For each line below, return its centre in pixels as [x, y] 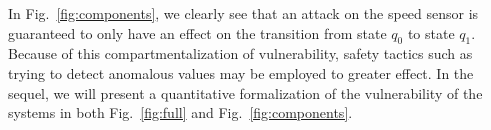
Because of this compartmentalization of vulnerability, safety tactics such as [240, 53]
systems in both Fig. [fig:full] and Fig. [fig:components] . [180, 112]
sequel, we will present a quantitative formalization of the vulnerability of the [245, 92]
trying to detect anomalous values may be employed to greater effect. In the [241, 72]
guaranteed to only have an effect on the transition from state [197, 32]
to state [431, 32]
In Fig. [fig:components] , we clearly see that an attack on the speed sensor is [243, 13]
